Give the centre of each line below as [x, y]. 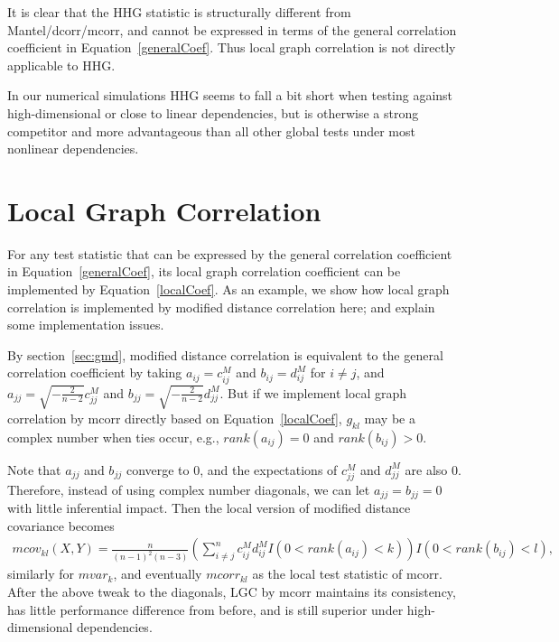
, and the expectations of [269, 469]
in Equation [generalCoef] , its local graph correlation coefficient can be [204, 271]
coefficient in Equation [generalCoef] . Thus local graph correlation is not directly [232, 47]
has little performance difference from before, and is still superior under [205, 609]
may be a [390, 418]
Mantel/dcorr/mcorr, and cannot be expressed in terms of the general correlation [232, 29]
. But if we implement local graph [313, 392]
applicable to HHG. [61, 65]
